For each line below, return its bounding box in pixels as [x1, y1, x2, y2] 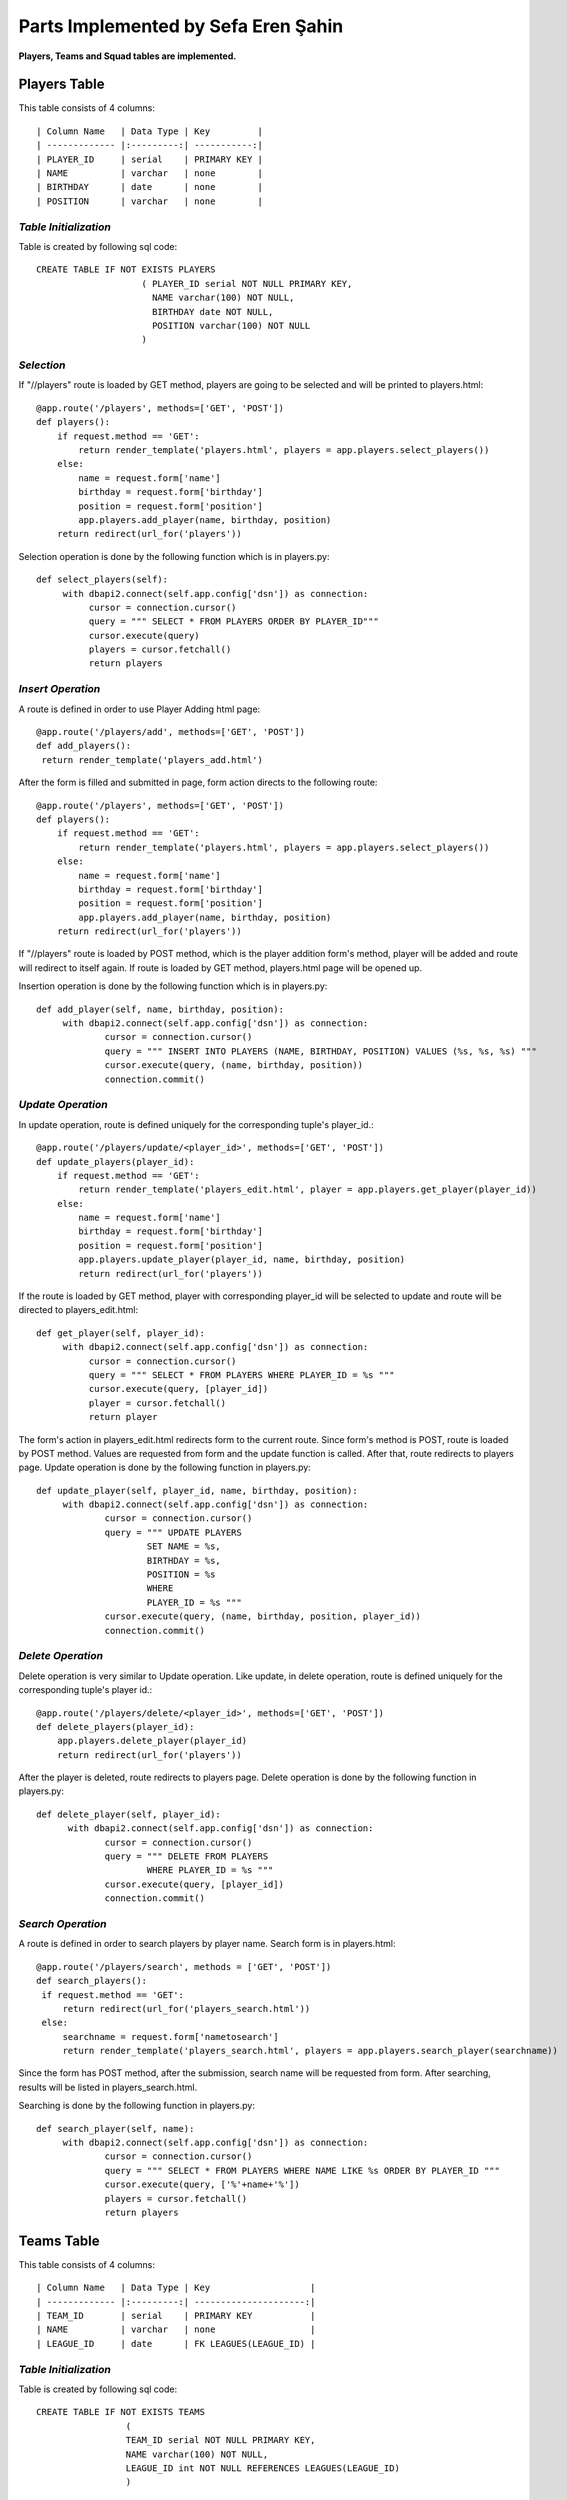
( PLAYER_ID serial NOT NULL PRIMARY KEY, [141, 278, 353, 289]
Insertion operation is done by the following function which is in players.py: [18, 980, 328, 992]
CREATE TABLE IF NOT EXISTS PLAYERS [36, 264, 216, 275]
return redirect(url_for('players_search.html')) [62, 2003, 311, 2014]
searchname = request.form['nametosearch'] [62, 2031, 279, 2042]
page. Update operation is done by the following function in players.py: [18, 1461, 312, 1474]
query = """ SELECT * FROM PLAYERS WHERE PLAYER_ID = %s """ [88, 1369, 395, 1380]
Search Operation [18, 1916, 107, 1930]
